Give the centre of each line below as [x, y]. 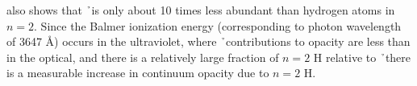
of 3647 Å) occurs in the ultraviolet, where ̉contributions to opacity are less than [208, 41]
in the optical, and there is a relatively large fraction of [143, 57]
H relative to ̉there [362, 57]
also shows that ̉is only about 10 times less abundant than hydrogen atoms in [201, 10]
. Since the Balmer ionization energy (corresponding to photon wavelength [218, 25]
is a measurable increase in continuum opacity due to [138, 73]
